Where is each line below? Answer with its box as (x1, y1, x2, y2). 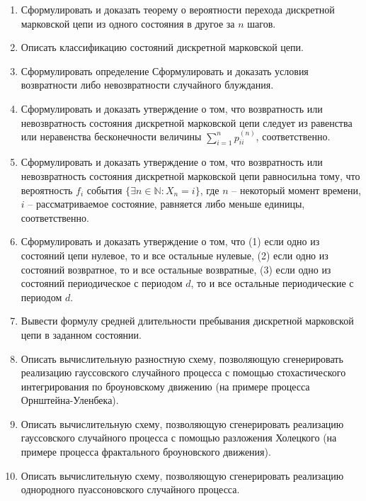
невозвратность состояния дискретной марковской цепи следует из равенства (21, 115, 353, 130)
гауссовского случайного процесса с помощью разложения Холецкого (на (21, 430, 337, 445)
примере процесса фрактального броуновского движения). (21, 444, 271, 459)
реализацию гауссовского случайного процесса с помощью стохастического (21, 365, 346, 380)
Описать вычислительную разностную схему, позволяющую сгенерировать (21, 351, 343, 366)
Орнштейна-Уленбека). (21, 393, 119, 407)
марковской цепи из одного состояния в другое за (21, 16, 235, 30)
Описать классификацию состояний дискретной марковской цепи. (21, 40, 304, 55)
